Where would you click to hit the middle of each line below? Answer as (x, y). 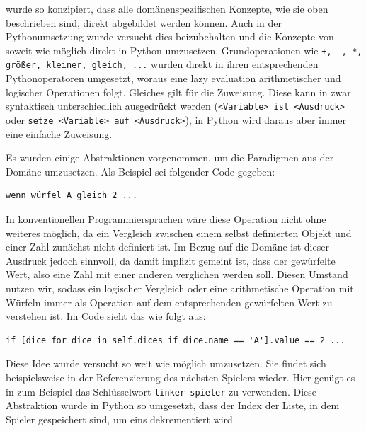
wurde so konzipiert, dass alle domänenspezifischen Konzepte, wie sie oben (167, 8)
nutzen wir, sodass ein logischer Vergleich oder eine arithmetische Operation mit (180, 288)
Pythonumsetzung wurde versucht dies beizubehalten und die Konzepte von (170, 36)
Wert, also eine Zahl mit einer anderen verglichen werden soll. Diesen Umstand (177, 274)
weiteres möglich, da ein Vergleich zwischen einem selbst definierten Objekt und (179, 232)
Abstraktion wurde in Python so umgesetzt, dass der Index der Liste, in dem (173, 405)
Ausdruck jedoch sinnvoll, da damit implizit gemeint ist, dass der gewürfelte (171, 260)
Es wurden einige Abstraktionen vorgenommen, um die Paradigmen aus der (170, 157)
